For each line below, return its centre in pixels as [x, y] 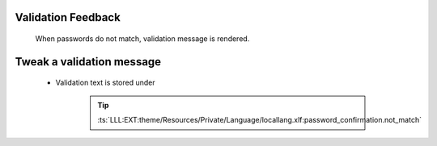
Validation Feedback [68, 17]
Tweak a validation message [88, 62]
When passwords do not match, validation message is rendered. [142, 39]
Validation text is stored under [105, 83]
